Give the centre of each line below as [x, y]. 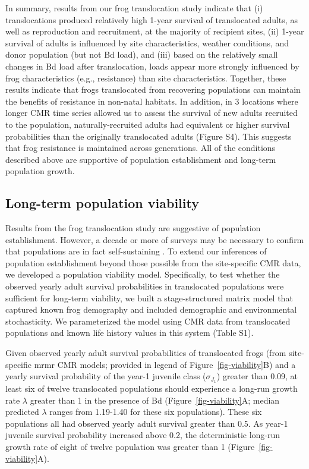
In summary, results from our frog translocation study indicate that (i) [134, 8]
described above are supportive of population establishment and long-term [141, 159]
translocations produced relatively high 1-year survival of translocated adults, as [152, 19]
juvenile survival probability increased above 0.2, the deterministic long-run [143, 435]
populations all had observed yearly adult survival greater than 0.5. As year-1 [147, 423]
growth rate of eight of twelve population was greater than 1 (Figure [130, 447]
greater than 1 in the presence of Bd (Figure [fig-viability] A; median [155, 400]
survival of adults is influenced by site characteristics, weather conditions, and [147, 43]
